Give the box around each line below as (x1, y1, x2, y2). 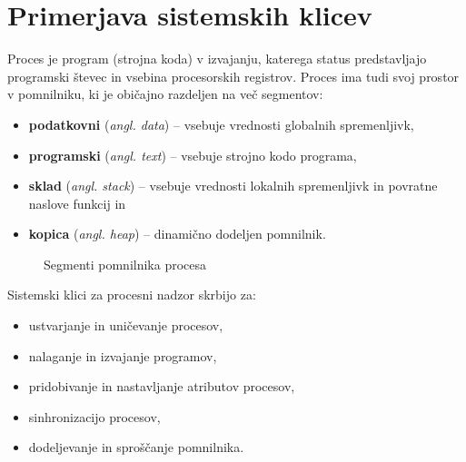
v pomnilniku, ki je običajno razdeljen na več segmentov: (7, 84, 323, 103)
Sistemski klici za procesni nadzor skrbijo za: (7, 285, 256, 304)
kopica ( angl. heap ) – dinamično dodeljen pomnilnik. (28, 224, 326, 243)
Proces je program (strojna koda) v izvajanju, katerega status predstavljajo (7, 49, 427, 68)
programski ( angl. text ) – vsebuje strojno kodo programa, (28, 145, 357, 164)
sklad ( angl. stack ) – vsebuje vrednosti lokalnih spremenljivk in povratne (28, 176, 438, 195)
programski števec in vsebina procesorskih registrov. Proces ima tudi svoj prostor (7, 66, 460, 85)
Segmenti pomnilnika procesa (44, 254, 207, 273)
